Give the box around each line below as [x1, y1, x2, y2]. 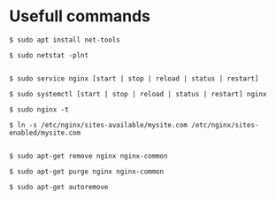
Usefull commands [9, 6, 151, 27]
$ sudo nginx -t [9, 104, 69, 114]
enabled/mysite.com [9, 128, 81, 137]
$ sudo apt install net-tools [9, 35, 121, 44]
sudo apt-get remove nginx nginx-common [17, 151, 168, 160]
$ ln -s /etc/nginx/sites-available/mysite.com [9, 120, 188, 129]
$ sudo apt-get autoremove [9, 182, 109, 191]
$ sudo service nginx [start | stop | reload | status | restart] [9, 73, 259, 83]
